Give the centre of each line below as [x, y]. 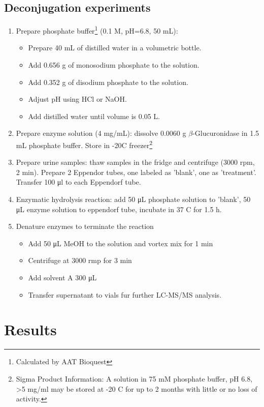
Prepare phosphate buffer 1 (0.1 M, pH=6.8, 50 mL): [97, 30]
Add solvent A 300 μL [62, 278]
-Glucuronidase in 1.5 [226, 133]
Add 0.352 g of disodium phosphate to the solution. [108, 82]
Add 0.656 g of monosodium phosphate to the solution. [114, 65]
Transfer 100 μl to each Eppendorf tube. [78, 182]
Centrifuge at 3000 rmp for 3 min [80, 260]
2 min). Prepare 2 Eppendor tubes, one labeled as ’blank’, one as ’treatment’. [136, 172]
